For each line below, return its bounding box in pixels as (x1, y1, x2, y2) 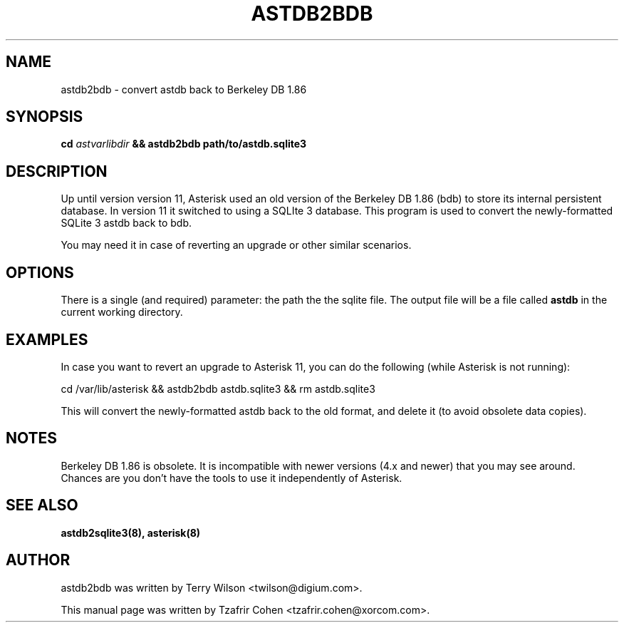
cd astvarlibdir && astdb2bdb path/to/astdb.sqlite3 (61, 138, 307, 150)
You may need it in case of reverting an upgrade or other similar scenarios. (61, 239, 412, 252)
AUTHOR (6, 551, 71, 570)
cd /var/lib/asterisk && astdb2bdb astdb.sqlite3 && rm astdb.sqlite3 (61, 382, 375, 395)
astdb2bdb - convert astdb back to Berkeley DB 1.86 (61, 83, 307, 96)
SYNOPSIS (6, 108, 83, 126)
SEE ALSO (6, 496, 78, 515)
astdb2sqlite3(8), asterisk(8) (61, 526, 201, 539)
